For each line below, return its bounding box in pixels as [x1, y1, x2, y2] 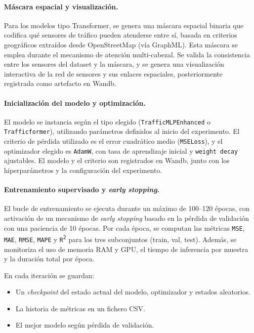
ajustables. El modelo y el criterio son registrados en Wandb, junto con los [4, 155, 230, 166]
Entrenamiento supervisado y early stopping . [4, 184, 160, 195]
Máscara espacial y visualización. [4, 1, 118, 11]
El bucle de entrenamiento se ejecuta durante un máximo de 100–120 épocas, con [4, 203, 250, 213]
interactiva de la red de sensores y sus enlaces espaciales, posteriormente [4, 68, 223, 79]
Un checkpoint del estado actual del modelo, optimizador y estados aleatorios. [15, 287, 251, 297]
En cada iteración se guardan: [4, 270, 94, 280]
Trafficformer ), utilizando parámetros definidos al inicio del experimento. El [4, 126, 240, 136]
